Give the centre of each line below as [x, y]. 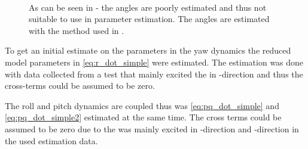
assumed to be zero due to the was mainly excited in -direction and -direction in [152, 128]
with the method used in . [77, 30]
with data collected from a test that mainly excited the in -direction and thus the [154, 74]
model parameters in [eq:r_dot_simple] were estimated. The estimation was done [154, 62]
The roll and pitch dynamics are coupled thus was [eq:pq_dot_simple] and [142, 105]
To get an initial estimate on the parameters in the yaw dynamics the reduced [148, 50]
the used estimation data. [51, 140]
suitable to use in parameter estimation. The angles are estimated [149, 19]
